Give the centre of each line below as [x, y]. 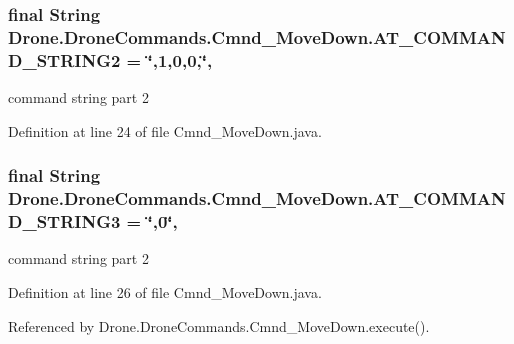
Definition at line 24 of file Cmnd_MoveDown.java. [165, 130]
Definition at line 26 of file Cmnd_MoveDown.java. [165, 291]
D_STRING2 [64, 59]
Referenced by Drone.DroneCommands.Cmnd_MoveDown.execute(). [219, 325]
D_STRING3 [64, 221]
